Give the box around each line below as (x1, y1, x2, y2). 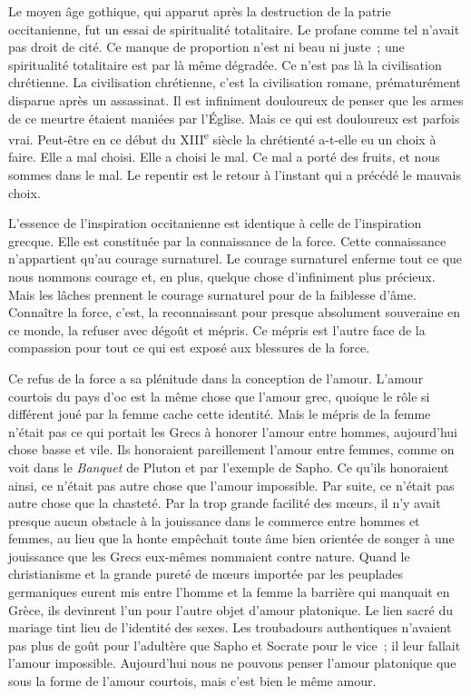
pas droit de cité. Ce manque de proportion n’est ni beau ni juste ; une (8, 37, 405, 56)
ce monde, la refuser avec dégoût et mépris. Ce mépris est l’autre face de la (8, 320, 426, 339)
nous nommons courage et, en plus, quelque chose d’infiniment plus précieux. (8, 266, 436, 285)
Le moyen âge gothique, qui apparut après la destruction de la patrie (8, 2, 391, 20)
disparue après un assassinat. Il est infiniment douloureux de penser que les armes (8, 90, 464, 109)
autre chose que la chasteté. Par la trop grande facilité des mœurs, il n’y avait (8, 493, 441, 512)
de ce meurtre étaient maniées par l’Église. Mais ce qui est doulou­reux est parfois (8, 108, 460, 127)
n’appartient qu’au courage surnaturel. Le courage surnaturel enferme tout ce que (8, 249, 463, 268)
